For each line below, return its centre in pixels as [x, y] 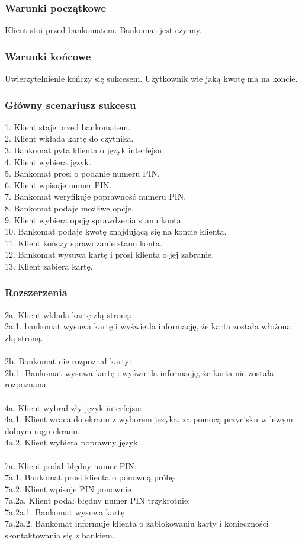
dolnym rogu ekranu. [42, 430]
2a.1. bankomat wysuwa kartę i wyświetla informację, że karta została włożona [148, 326]
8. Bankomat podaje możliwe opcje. [69, 208]
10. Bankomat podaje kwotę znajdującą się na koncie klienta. [116, 231]
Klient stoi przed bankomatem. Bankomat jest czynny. [103, 30]
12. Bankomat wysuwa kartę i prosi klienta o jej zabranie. [110, 254]
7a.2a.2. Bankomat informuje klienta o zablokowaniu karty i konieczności [137, 523]
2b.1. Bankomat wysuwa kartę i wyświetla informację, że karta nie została [139, 372]
